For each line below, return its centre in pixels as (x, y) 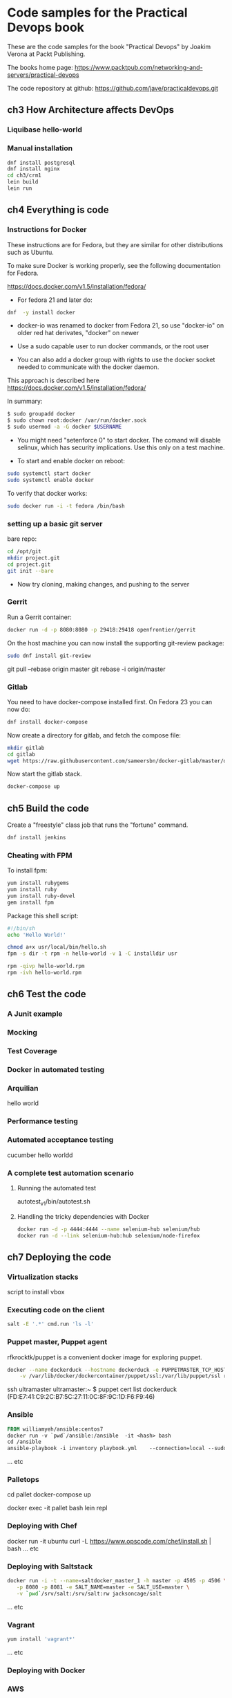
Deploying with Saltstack (50, 1566)
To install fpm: (27, 870)
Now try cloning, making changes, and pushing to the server (103, 584)
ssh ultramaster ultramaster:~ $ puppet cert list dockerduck (92, 1389)
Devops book (46, 27)
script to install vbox (36, 1292)
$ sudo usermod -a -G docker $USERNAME (65, 427)
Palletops (23, 1480)
